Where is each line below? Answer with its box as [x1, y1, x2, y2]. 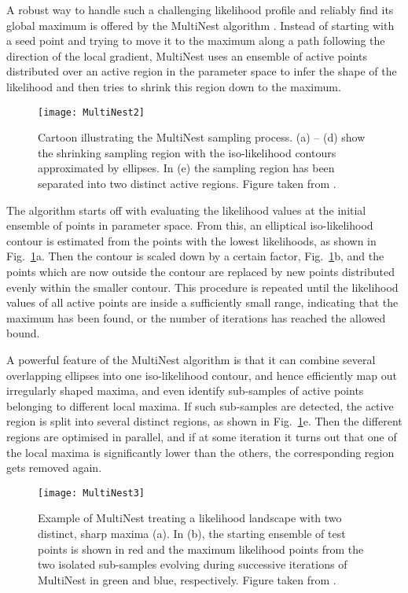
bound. [6, 325, 40, 341]
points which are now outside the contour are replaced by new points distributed [6, 263, 395, 279]
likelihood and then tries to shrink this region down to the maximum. [6, 78, 341, 94]
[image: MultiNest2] [38, 106, 145, 118]
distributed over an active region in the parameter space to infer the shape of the [6, 63, 397, 79]
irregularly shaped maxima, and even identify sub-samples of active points [6, 382, 364, 399]
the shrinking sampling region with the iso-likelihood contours [38, 144, 336, 160]
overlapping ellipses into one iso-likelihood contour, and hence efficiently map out [6, 366, 397, 383]
